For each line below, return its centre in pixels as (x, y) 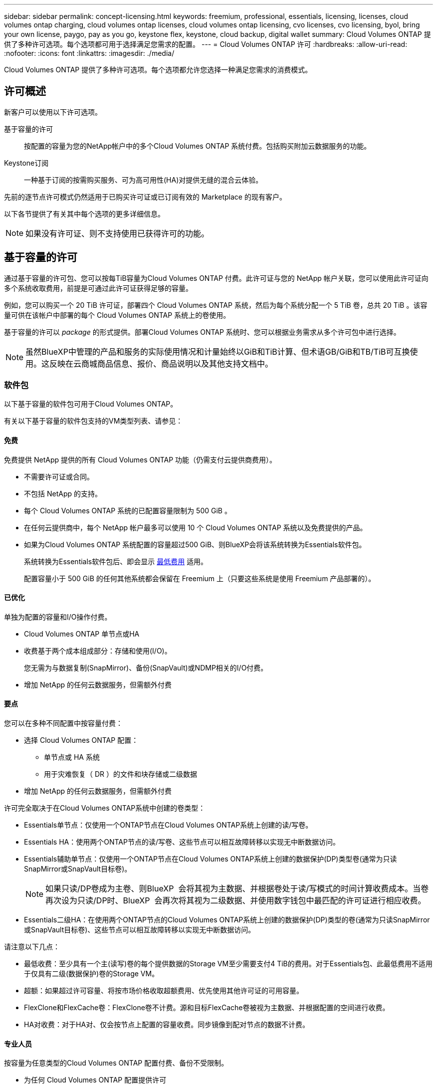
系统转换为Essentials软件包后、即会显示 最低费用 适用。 (116, 561)
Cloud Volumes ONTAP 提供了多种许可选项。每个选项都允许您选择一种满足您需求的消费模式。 (158, 70)
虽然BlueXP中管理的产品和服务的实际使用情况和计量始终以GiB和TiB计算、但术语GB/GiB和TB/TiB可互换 (218, 351)
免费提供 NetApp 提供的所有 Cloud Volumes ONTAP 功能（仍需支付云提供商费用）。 (140, 459)
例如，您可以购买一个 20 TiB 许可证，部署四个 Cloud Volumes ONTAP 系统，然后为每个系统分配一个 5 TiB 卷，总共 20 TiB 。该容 (216, 305)
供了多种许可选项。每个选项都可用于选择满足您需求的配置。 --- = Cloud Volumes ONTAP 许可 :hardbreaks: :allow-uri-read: (206, 44)
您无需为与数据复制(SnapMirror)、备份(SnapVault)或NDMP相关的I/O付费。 (146, 667)
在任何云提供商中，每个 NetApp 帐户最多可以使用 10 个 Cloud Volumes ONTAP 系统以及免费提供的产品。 (196, 527)
